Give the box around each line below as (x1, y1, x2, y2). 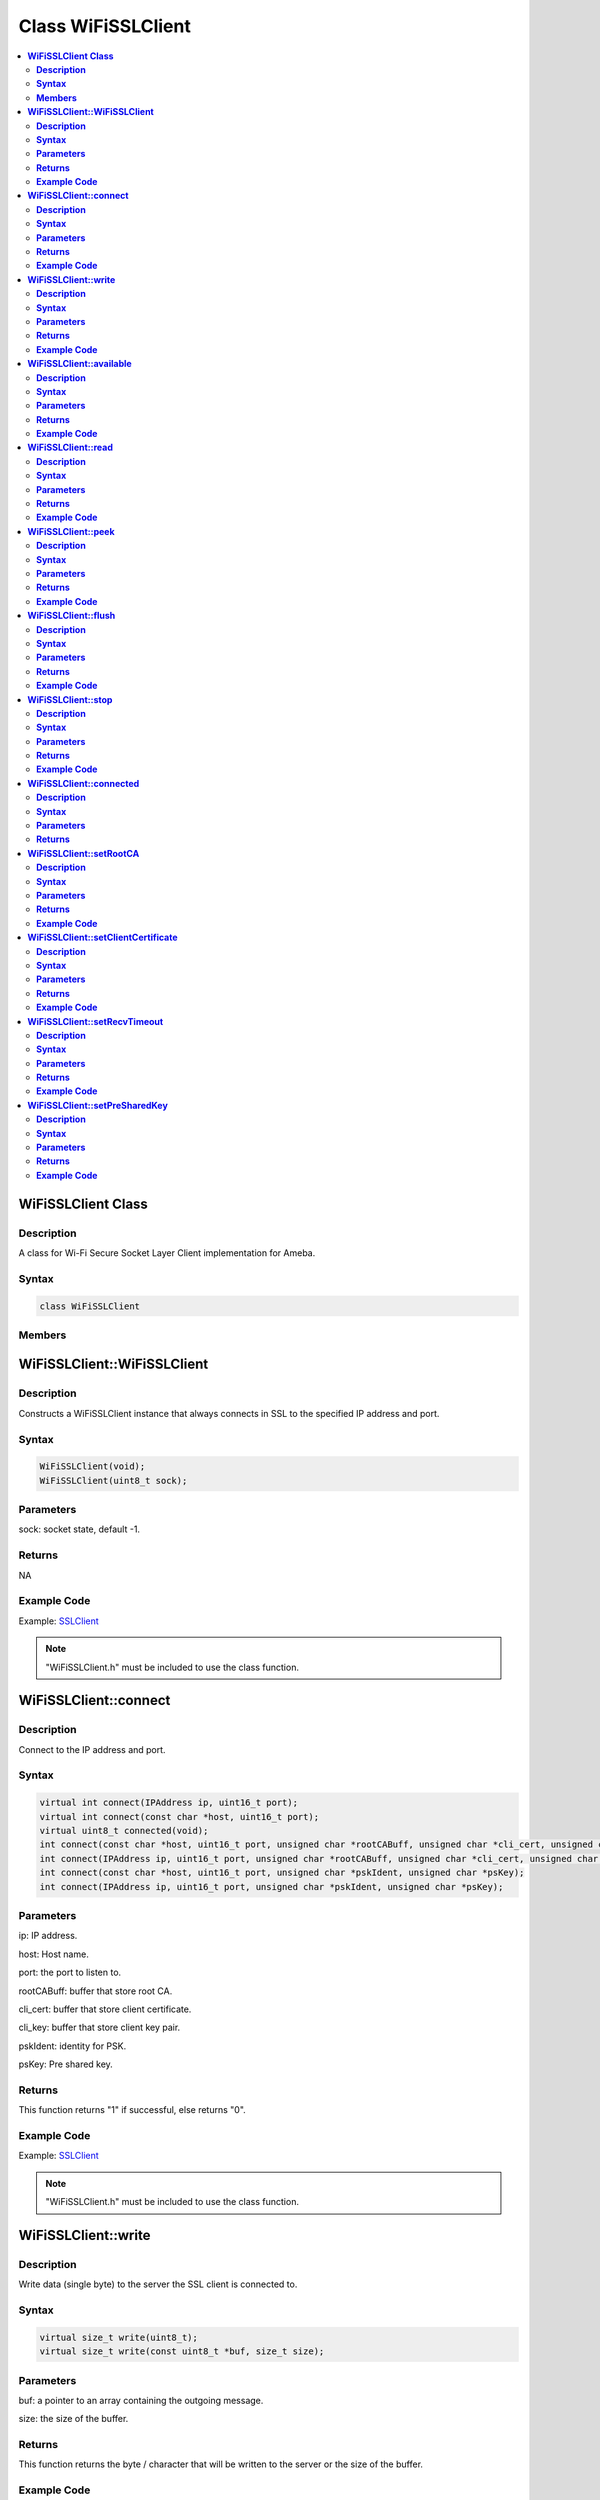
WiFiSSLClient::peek (27, 525, 115, 537)
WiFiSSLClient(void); (39, 1461, 146, 1472)
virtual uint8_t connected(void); (39, 1825, 209, 1837)
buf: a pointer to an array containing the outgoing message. (18, 2394, 264, 2406)
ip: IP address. (18, 1930, 78, 1942)
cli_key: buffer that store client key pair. (18, 2021, 181, 2034)
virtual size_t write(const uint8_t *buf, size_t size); (39, 2346, 325, 2357)
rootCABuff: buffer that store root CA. (18, 1985, 173, 1997)
